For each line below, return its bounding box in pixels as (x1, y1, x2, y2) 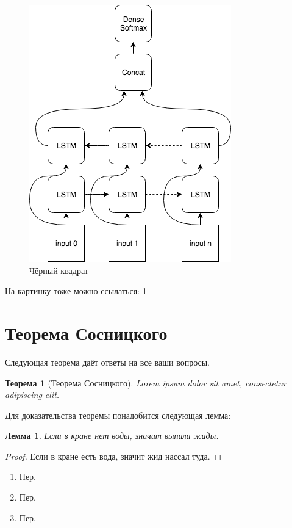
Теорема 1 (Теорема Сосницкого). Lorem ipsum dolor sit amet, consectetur (5, 376, 287, 389)
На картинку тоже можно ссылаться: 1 (5, 284, 147, 297)
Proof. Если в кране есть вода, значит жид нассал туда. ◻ (5, 449, 222, 462)
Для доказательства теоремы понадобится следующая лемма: (5, 408, 231, 421)
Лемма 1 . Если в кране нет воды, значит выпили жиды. (5, 429, 219, 442)
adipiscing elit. (5, 388, 60, 401)
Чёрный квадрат (29, 264, 88, 277)
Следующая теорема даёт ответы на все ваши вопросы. (5, 355, 210, 368)
